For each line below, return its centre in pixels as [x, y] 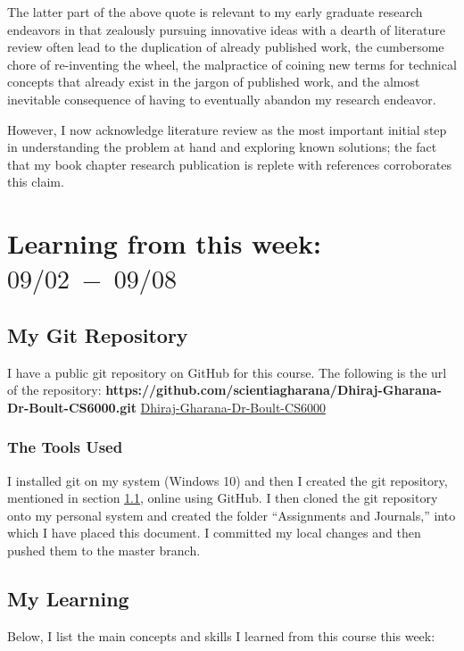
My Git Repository [98, 334]
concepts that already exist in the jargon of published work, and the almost [214, 82]
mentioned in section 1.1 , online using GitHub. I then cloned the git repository [223, 498]
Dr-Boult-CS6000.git [72, 407]
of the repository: [54, 390]
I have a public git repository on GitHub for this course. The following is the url [227, 372]
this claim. [36, 182]
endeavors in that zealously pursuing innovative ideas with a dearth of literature [226, 29]
